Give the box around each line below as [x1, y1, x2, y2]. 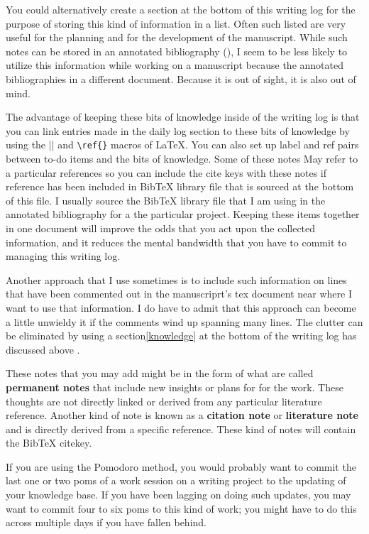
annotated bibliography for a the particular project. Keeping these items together [6, 207, 360, 222]
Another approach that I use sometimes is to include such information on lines [6, 272, 347, 287]
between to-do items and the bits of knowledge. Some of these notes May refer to [6, 151, 358, 165]
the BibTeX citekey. [6, 435, 92, 450]
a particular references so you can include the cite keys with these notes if [6, 165, 326, 180]
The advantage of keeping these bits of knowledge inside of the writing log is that [6, 109, 360, 124]
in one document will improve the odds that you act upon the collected [6, 220, 316, 235]
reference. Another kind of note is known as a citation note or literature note [6, 408, 358, 423]
